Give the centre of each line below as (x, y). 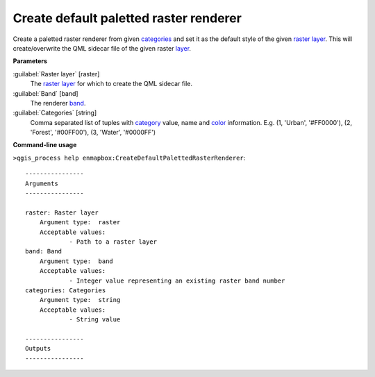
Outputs (38, 349)
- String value (95, 320)
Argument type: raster (80, 223)
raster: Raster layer (62, 212)
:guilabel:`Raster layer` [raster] (56, 74)
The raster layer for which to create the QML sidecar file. (111, 84)
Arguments (42, 183)
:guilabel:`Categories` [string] (55, 113)
